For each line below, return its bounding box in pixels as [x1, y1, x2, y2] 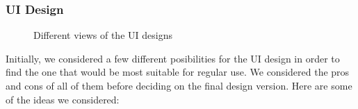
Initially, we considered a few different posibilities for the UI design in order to [6, 51, 340, 65]
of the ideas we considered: [6, 92, 120, 106]
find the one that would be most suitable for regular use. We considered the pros [6, 65, 350, 79]
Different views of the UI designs [33, 28, 172, 42]
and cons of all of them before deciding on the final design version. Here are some [6, 78, 352, 92]
